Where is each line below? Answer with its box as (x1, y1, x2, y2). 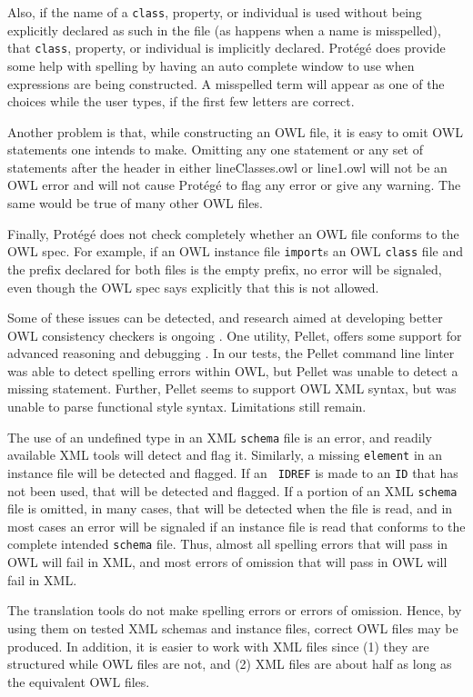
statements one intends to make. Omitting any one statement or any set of (7, 140, 423, 159)
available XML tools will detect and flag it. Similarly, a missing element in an (7, 445, 443, 464)
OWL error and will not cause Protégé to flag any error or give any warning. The (7, 175, 461, 194)
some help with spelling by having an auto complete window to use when (7, 55, 415, 75)
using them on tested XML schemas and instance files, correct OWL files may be (7, 618, 458, 637)
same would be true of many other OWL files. (7, 194, 263, 213)
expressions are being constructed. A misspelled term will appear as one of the (7, 74, 445, 93)
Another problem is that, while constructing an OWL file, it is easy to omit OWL (7, 122, 463, 141)
